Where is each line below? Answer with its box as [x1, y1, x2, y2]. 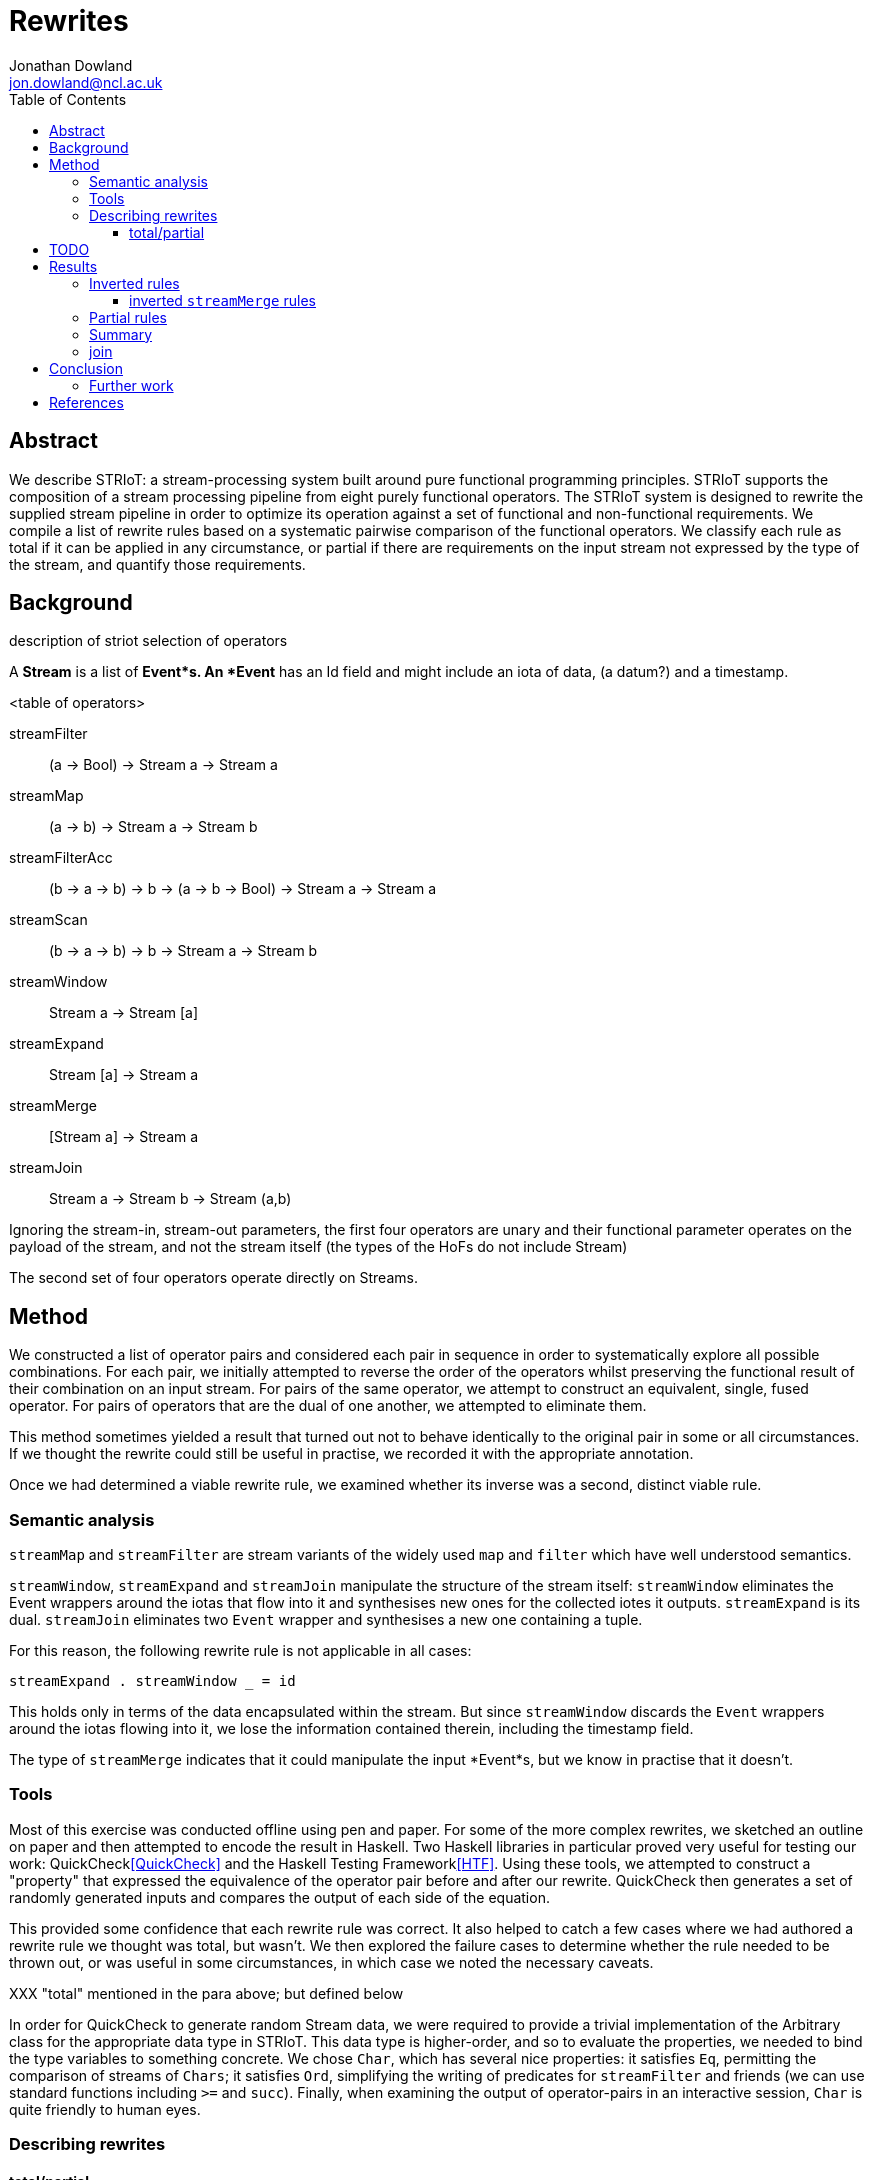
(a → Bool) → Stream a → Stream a [49, 756, 278, 774]
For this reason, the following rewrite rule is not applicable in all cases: [9, 1642, 472, 1660]
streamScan [9, 911, 88, 929]
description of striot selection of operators [9, 632, 288, 650]
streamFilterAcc [9, 849, 113, 867]
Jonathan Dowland [9, 56, 133, 74]
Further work [89, 376, 174, 394]
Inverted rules [89, 274, 180, 292]
